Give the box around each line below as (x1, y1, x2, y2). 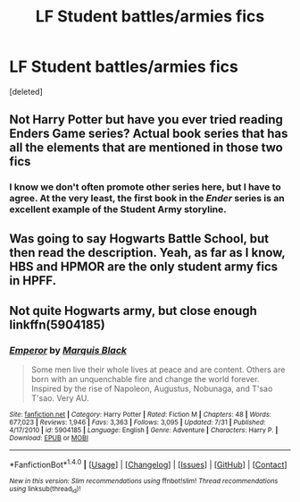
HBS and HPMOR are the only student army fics (9, 259, 279, 274)
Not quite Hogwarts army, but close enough (9, 303, 257, 319)
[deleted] (9, 86, 43, 97)
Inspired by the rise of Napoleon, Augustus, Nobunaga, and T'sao (30, 383, 273, 395)
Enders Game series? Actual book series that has (9, 126, 288, 141)
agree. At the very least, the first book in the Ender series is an (9, 192, 286, 205)
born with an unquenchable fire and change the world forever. (30, 374, 260, 385)
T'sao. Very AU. (30, 393, 89, 404)
